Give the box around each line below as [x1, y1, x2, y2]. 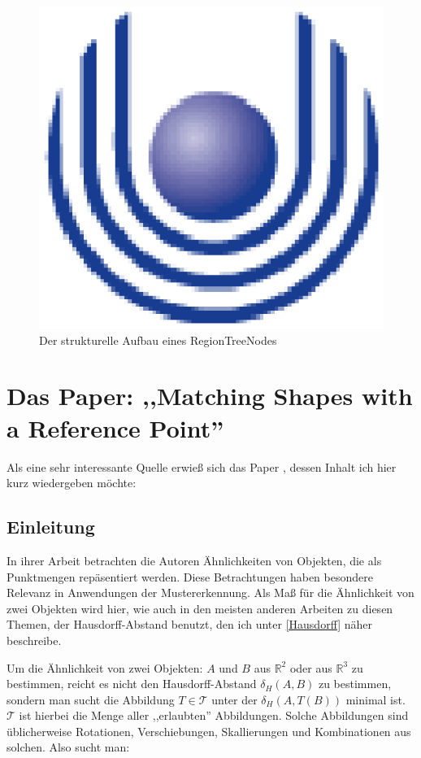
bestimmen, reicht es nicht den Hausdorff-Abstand [7, 675, 257, 692]
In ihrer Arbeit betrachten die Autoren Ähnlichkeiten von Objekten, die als [7, 551, 382, 568]
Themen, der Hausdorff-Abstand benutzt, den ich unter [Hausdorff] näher [7, 616, 373, 633]
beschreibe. [7, 631, 62, 648]
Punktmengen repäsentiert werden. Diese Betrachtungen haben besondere [7, 568, 373, 585]
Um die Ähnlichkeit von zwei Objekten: [7, 659, 203, 676]
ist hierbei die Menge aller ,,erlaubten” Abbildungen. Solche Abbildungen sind [19, 707, 409, 724]
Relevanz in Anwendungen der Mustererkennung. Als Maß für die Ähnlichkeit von [7, 584, 414, 601]
